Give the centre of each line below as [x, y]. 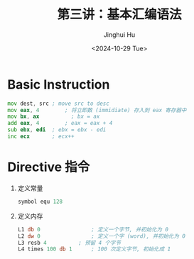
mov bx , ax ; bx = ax [54, 117]
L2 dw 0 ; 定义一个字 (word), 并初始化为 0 [102, 236]
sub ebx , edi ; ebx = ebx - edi [57, 130]
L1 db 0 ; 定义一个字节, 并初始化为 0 [93, 229]
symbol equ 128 [40, 202]
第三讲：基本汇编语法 [119, 15]
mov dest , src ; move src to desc [59, 104]
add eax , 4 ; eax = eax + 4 [60, 123]
